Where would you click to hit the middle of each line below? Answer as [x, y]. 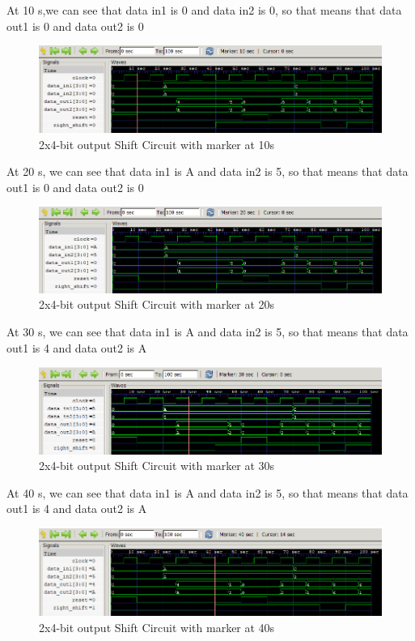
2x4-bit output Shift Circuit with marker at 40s [157, 627]
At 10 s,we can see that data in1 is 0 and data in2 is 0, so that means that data [204, 10]
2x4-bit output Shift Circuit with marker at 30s [157, 466]
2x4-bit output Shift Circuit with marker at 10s [157, 144]
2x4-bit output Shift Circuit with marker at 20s [157, 304]
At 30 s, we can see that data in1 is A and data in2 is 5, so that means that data [207, 331]
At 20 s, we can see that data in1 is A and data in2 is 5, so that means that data [207, 171]
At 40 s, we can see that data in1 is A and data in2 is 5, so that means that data [207, 492]
